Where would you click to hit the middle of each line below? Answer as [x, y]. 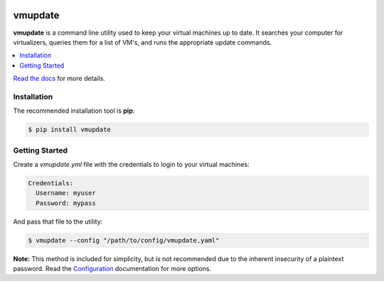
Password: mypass [66, 203]
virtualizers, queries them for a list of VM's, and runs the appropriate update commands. [143, 42]
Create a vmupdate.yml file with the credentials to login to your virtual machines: [131, 164]
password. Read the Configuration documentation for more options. [112, 269]
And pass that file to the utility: [58, 221]
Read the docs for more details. [59, 79]
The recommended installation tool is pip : [74, 111]
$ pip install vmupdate [70, 130]
